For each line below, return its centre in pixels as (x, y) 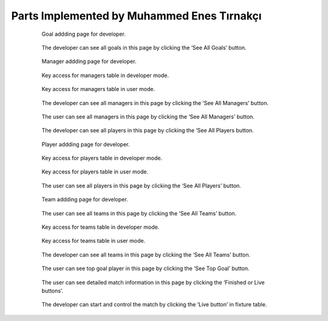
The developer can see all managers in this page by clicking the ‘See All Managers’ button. (155, 103)
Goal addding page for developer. (84, 34)
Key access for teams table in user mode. (94, 241)
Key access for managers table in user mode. (98, 89)
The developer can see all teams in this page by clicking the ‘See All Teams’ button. (146, 254)
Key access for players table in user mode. (95, 172)
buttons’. (53, 291)
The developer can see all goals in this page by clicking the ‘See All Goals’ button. (144, 47)
